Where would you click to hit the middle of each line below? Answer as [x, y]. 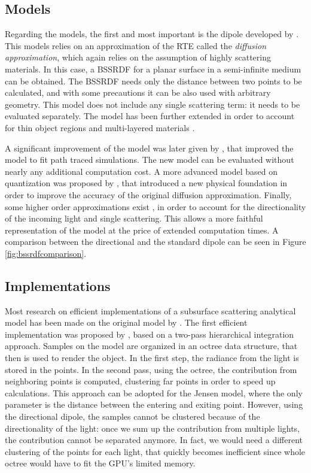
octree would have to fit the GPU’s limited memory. [100, 463]
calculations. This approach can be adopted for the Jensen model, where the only [154, 392]
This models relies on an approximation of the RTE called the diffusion [136, 45]
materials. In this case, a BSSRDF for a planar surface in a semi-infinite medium [153, 69]
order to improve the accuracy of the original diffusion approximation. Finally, [148, 194]
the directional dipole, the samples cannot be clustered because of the [132, 416]
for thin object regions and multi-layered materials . [100, 127]
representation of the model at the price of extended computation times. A [142, 230]
